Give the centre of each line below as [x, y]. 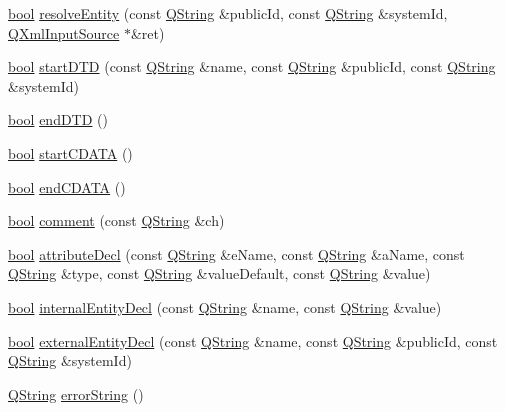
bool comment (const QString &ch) [116, 220]
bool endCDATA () [67, 186]
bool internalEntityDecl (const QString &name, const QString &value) [225, 306]
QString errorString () [76, 393]
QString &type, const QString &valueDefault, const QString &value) [219, 273]
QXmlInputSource [64, 32]
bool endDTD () [58, 119]
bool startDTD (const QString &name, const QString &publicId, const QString [252, 66]
